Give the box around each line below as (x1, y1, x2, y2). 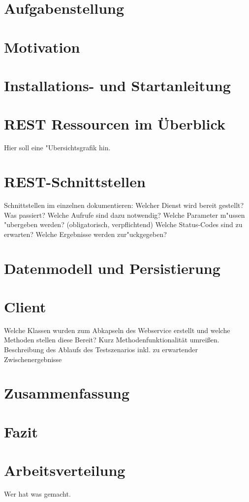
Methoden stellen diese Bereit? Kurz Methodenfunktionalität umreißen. (4, 335, 219, 345)
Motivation (4, 36, 80, 57)
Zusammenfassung (4, 383, 130, 403)
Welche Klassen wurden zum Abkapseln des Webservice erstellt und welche (4, 325, 230, 335)
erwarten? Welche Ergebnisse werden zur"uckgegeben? (4, 229, 167, 239)
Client (4, 296, 46, 316)
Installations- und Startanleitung (4, 75, 231, 95)
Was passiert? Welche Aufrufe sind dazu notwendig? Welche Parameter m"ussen (4, 209, 245, 220)
